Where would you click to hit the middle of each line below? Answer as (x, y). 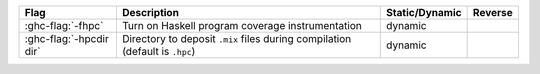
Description (150, 12)
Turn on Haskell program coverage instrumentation (241, 25)
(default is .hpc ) (158, 51)
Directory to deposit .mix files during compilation (236, 38)
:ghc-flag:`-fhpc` (64, 25)
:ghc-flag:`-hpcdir (66, 38)
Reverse (493, 12)
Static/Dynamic (424, 12)
